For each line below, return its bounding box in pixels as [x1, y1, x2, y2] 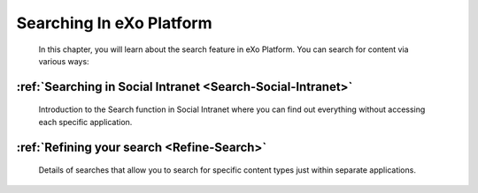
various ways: [38, 56, 89, 66]
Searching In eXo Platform [16, 13, 212, 33]
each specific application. [38, 116, 133, 127]
